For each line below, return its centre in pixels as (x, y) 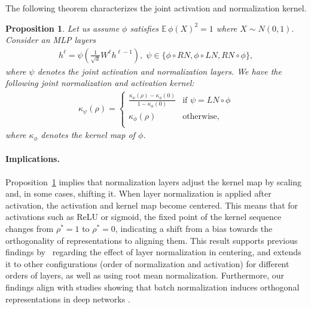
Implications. (33, 159)
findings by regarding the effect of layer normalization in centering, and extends (153, 252)
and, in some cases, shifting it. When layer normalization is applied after (138, 193)
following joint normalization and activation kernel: (100, 83)
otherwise (200, 116)
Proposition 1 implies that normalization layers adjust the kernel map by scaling (154, 181)
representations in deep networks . (68, 299)
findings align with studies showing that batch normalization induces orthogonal (153, 287)
